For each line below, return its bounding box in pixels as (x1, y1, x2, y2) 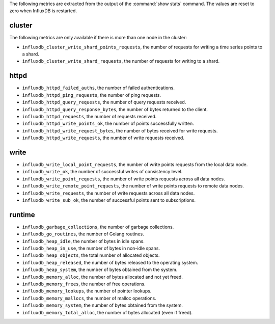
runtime (9, 210, 35, 219)
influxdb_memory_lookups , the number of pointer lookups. (22, 288, 152, 294)
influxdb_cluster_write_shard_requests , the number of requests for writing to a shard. (22, 58, 220, 64)
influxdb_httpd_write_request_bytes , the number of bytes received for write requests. (22, 127, 218, 133)
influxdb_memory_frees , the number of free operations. (22, 281, 146, 287)
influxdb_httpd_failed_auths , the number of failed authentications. (22, 85, 175, 91)
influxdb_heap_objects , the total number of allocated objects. (22, 252, 160, 258)
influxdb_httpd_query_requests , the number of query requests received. (22, 99, 186, 105)
